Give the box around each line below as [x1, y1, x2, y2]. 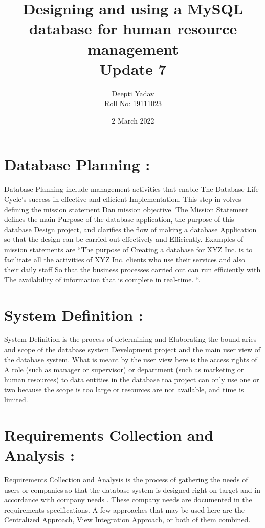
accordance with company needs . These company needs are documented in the [4, 494, 252, 505]
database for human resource [29, 18, 237, 39]
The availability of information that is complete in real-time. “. [4, 274, 201, 285]
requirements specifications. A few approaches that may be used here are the [4, 504, 245, 515]
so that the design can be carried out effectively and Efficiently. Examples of [4, 234, 244, 245]
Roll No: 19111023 [104, 98, 162, 109]
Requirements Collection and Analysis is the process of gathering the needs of [4, 474, 248, 484]
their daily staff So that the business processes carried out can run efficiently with [4, 264, 261, 275]
